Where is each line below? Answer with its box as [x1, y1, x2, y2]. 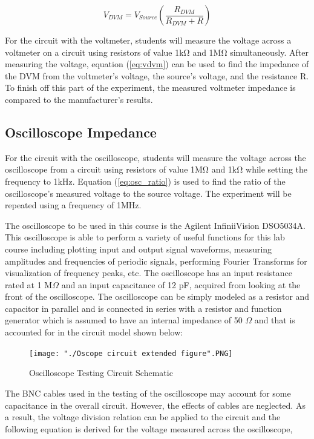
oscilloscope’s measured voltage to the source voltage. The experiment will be [5, 186, 292, 199]
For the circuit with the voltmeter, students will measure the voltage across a [5, 34, 292, 46]
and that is [254, 314, 295, 326]
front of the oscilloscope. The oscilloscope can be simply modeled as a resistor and [5, 290, 310, 303]
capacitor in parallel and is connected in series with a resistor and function [5, 302, 282, 314]
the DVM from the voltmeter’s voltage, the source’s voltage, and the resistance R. [5, 69, 309, 82]
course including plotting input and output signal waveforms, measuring [5, 242, 272, 255]
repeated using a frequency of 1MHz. [5, 199, 142, 211]
